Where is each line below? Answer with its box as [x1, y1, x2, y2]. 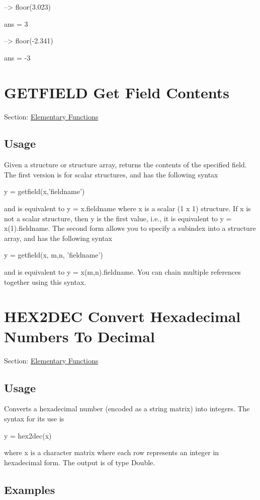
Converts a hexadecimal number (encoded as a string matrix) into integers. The [4, 403, 250, 414]
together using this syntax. [4, 276, 86, 287]
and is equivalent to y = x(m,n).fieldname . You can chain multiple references [4, 267, 241, 277]
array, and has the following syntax [4, 232, 112, 243]
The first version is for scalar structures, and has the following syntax [4, 169, 218, 179]
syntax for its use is [4, 413, 64, 423]
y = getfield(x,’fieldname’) [4, 186, 85, 197]
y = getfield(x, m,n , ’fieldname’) [4, 249, 103, 260]
